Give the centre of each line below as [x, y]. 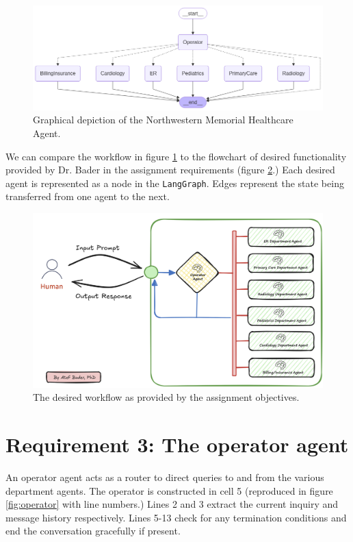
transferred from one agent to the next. [88, 196]
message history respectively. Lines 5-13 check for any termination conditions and [176, 517]
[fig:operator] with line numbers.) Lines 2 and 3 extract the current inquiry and [172, 504]
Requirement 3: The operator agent [177, 444]
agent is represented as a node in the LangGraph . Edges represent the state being [175, 183]
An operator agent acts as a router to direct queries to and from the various [165, 477]
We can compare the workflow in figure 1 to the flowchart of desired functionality [176, 156]
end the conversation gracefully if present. [93, 531]
